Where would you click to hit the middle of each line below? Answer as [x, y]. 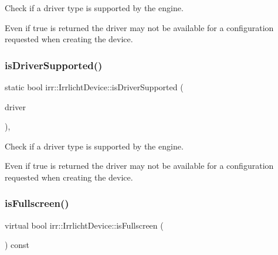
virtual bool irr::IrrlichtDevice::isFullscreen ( [84, 225]
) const [17, 245]
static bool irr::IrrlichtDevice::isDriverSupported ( [94, 87]
